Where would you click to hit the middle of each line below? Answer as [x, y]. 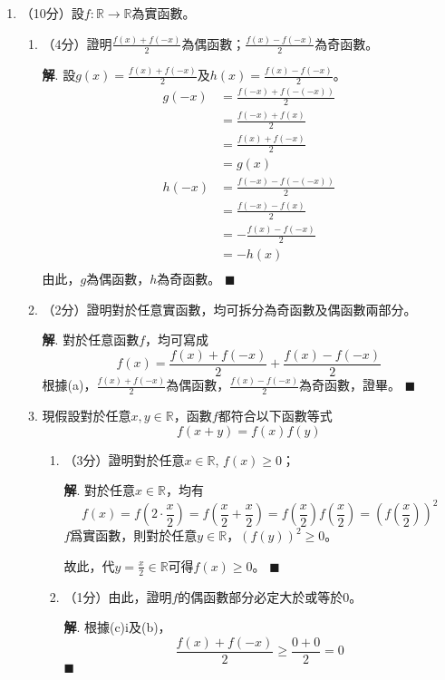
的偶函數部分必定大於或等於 [261, 596]
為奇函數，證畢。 [350, 385]
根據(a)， [69, 385]
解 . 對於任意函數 [91, 340]
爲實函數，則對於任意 [134, 535]
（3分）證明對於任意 [124, 459]
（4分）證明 [77, 43]
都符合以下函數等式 [275, 415]
